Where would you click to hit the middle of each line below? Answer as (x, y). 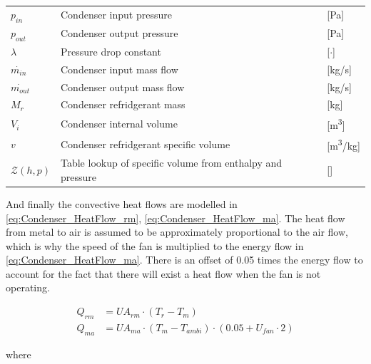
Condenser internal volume (119, 124)
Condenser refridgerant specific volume (146, 144)
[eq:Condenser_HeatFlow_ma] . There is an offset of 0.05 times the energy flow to (184, 260)
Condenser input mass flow (120, 69)
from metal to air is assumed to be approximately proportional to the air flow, (177, 232)
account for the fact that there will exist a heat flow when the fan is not (163, 273)
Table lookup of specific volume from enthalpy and (172, 163)
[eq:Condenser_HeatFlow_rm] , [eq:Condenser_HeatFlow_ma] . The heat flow (176, 218)
